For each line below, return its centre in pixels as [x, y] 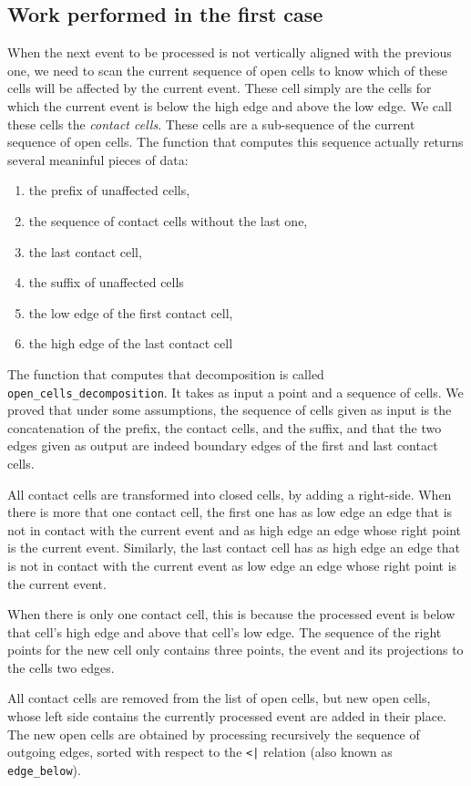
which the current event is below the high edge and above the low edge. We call [230, 105]
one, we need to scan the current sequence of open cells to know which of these [227, 70]
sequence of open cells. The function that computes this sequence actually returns [235, 142]
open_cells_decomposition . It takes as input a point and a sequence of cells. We [235, 392]
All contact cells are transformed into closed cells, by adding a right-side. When [230, 494]
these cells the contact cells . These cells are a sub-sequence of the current [211, 124]
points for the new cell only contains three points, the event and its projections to [235, 650]
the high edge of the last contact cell [131, 343]
